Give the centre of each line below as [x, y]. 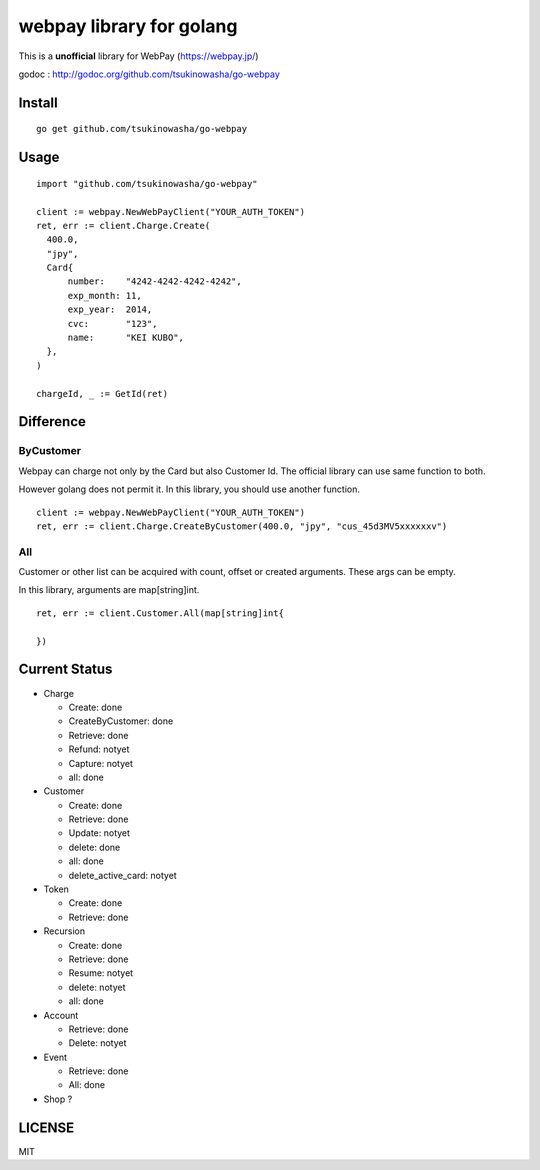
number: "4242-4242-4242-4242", [154, 281]
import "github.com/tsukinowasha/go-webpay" [147, 183]
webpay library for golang [128, 26]
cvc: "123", [112, 323]
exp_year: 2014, [110, 309]
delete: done [94, 847]
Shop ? [58, 1099]
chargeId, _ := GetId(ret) [102, 393]
